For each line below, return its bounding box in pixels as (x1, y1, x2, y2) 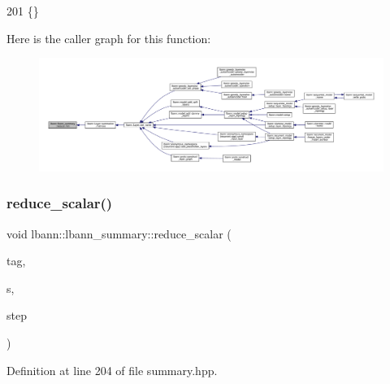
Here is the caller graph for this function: (6, 29, 211, 46)
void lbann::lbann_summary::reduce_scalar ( (6, 225, 232, 242)
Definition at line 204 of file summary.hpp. (6, 361, 218, 378)
